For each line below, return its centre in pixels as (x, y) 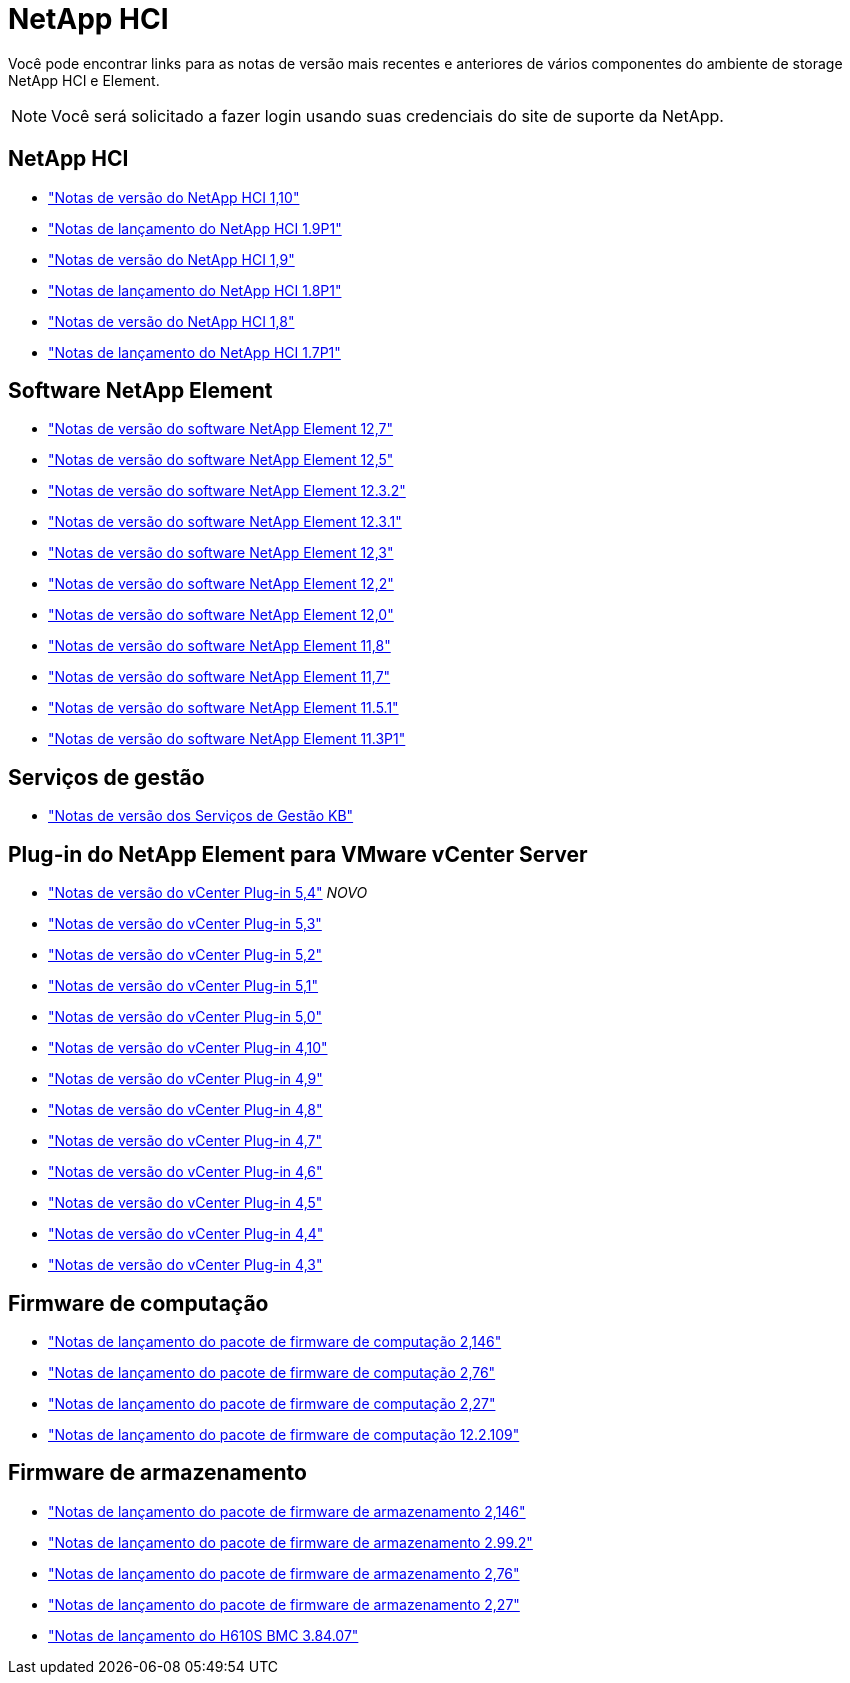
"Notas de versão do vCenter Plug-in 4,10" (188, 1048)
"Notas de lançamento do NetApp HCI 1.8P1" (195, 290)
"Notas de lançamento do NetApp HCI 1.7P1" (194, 352)
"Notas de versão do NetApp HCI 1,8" (171, 321)
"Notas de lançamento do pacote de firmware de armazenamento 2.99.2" (290, 1542)
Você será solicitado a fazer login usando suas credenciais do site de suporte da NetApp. (387, 115)
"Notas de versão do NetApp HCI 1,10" (174, 197)
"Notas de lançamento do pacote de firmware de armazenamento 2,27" (284, 1604)
